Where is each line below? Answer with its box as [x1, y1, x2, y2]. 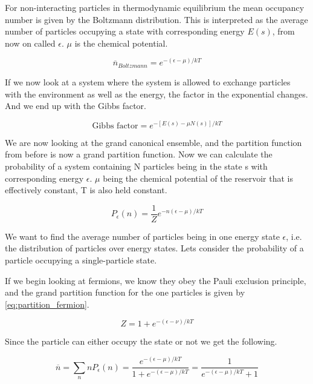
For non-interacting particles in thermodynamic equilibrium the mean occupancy [5, 1, 305, 13]
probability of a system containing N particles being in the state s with [5, 159, 268, 172]
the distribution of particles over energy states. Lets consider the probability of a [5, 242, 304, 254]
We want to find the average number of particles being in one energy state [5, 230, 280, 242]
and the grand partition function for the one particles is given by [5, 286, 245, 299]
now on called [5, 36, 56, 49]
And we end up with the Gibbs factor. [5, 99, 146, 112]
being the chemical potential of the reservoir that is [103, 171, 294, 184]
